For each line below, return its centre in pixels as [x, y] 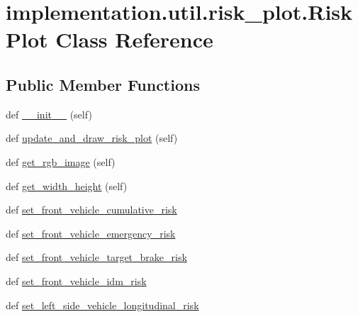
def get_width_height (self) [67, 185]
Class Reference [134, 39]
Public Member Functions [103, 84]
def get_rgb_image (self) [61, 161]
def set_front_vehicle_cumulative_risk [91, 210]
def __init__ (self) [49, 114]
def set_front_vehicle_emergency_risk [91, 233]
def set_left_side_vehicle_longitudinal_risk [102, 305]
